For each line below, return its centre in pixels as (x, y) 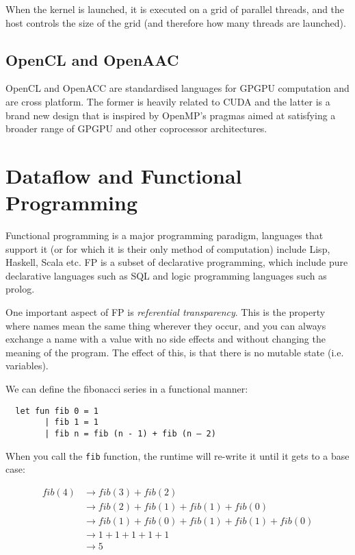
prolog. (20, 289)
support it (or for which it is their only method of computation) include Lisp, (168, 248)
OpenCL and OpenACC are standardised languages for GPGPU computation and (177, 88)
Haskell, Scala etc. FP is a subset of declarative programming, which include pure (177, 262)
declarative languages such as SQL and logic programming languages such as (166, 275)
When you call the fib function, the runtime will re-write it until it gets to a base (177, 455)
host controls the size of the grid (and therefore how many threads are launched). (176, 22)
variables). (27, 366)
